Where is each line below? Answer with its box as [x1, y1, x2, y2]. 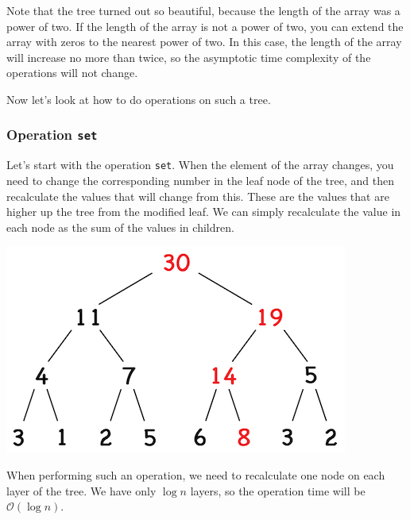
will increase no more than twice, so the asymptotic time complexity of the [6, 48, 371, 65]
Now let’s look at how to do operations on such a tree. [6, 91, 271, 107]
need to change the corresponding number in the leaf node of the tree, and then [6, 172, 394, 188]
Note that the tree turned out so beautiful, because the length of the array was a [6, 2, 400, 18]
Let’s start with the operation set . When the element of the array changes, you [6, 156, 394, 173]
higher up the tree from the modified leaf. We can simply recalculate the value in [6, 203, 401, 220]
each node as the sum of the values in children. [6, 218, 234, 235]
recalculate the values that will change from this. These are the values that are [6, 187, 389, 204]
